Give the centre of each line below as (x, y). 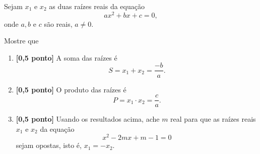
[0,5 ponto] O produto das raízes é (71, 89)
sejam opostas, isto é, (49, 145)
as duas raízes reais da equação (97, 6)
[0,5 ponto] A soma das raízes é (67, 57)
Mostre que (21, 41)
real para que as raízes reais (213, 119)
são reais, (58, 23)
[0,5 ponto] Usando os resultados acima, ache (88, 119)
